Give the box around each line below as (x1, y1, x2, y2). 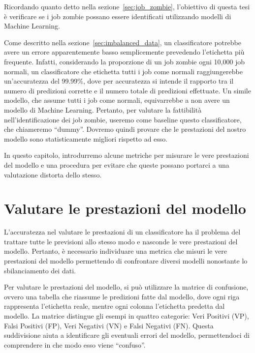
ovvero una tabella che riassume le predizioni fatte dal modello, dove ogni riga (4, 291, 240, 301)
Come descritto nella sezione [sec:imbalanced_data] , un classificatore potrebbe (4, 37, 241, 47)
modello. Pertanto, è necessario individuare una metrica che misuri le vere (4, 246, 227, 256)
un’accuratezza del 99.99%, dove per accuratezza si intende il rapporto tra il (4, 76, 234, 86)
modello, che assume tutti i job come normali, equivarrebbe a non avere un (4, 95, 230, 105)
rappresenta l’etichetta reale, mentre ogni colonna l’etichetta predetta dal (4, 301, 225, 311)
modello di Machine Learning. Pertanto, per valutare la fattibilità (4, 104, 202, 115)
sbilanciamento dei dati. (4, 265, 76, 275)
